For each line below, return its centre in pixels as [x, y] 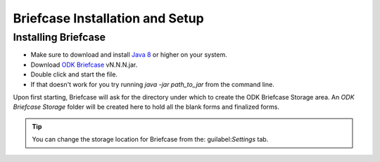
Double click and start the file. [74, 74]
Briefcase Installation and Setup [108, 18]
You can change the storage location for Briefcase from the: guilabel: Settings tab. [150, 140]
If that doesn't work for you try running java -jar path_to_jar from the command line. [152, 84]
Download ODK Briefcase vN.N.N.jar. [84, 65]
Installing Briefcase [59, 37]
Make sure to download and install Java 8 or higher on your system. [129, 55]
